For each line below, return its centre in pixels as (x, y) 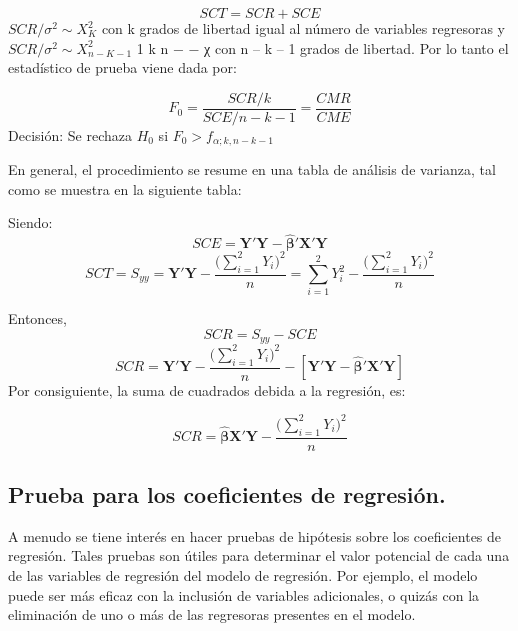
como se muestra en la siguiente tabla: (125, 188)
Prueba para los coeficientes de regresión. (227, 494)
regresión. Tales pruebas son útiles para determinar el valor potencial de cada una (259, 555)
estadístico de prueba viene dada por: (122, 67)
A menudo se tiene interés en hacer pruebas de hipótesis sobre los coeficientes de (255, 535)
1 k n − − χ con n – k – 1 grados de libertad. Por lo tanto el (322, 47)
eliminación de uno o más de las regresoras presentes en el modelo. (212, 614)
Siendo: (30, 222)
